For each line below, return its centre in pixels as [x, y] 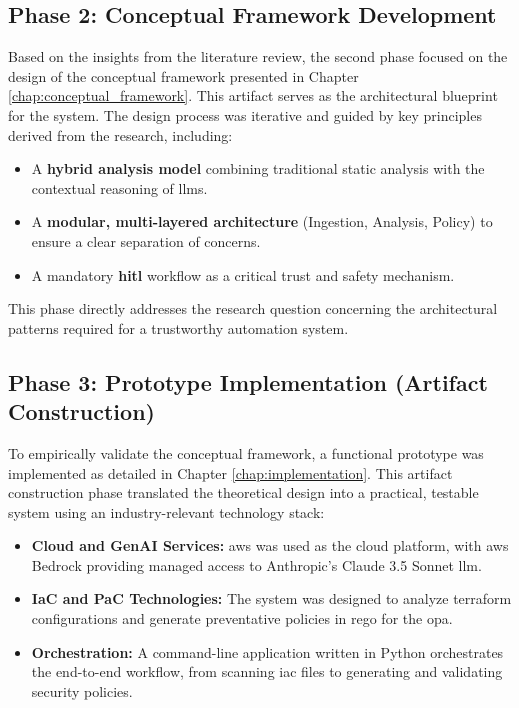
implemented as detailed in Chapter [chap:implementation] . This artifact [230, 472]
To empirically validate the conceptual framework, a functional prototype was [246, 452]
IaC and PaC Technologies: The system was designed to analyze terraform [271, 598]
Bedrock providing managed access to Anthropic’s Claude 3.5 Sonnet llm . [256, 564]
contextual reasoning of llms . [119, 187]
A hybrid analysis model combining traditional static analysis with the [258, 168]
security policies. [82, 690]
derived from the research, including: [120, 134]
